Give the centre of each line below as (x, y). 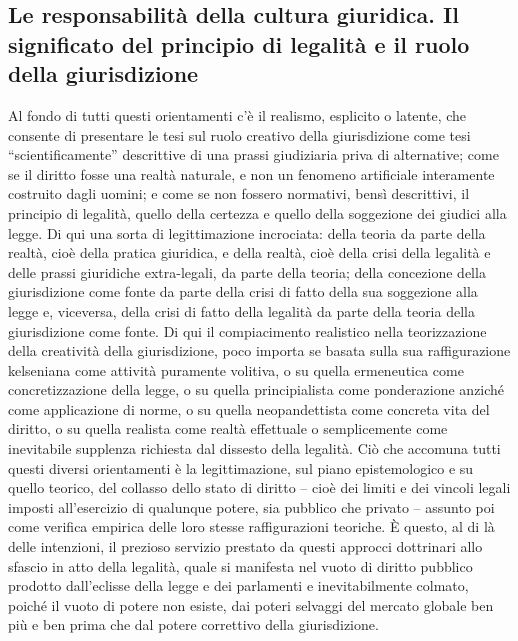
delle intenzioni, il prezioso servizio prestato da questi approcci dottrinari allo (245, 546)
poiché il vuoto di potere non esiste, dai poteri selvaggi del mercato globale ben (251, 604)
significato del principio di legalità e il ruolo (239, 43)
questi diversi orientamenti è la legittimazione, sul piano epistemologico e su (241, 467)
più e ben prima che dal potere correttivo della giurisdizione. (193, 624)
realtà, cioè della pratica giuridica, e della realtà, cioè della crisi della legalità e (249, 252)
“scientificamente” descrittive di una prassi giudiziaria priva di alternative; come (253, 154)
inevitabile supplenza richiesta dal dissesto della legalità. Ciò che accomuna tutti (254, 448)
